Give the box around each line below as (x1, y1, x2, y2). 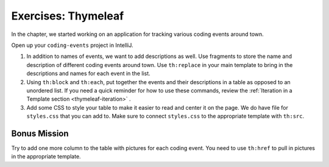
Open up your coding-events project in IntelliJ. (11, 41, 133, 49)
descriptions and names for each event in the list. (26, 70, 150, 77)
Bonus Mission (11, 128, 69, 138)
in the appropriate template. (11, 153, 82, 160)
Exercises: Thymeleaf (11, 9, 124, 23)
